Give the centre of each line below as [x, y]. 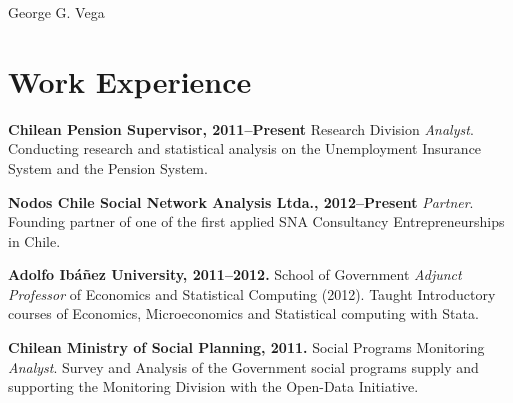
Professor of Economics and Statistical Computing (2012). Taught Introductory [252, 293]
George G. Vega [56, 12]
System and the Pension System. [108, 167]
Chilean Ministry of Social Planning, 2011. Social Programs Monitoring [246, 347]
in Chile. [34, 240]
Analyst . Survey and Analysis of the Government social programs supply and [243, 366]
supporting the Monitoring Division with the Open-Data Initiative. [213, 386]
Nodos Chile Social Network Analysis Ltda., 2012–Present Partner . [241, 201]
